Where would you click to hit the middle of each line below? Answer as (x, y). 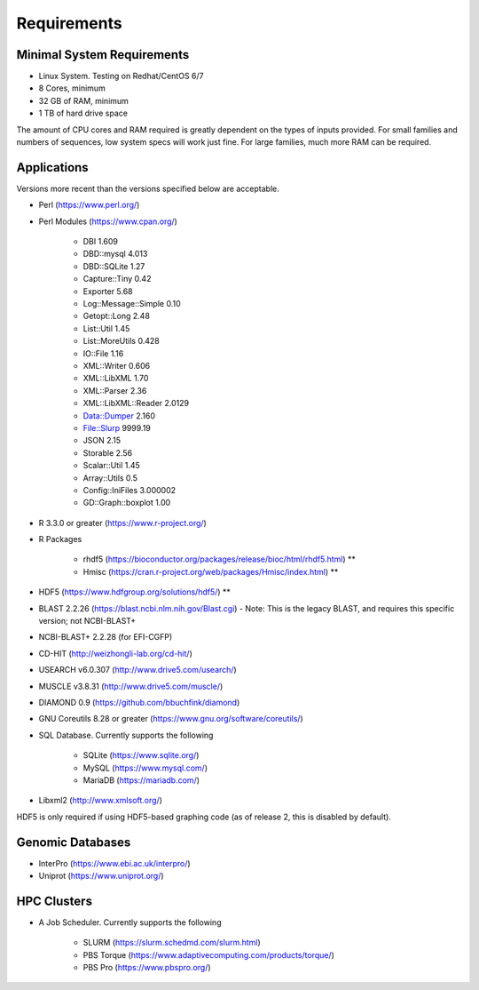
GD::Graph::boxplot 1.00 (127, 503)
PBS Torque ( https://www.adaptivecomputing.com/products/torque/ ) (208, 954)
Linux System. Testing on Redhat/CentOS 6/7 (121, 76)
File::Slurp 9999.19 (117, 427)
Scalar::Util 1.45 (112, 466)
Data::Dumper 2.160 (119, 415)
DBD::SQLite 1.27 (114, 266)
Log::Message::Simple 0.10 (132, 304)
